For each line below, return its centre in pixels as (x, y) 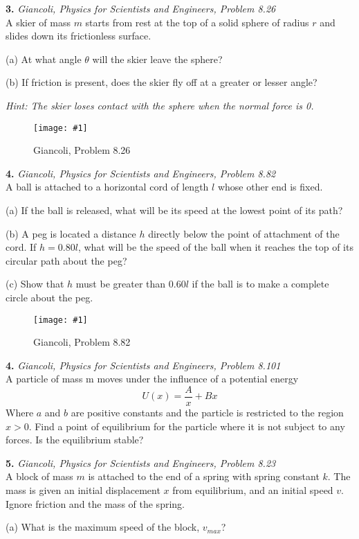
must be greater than (121, 284)
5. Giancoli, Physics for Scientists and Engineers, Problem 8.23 (141, 462)
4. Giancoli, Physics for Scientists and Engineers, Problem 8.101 (143, 365)
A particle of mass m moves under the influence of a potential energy (152, 379)
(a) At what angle (44, 59)
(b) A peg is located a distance (71, 233)
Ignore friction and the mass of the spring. (95, 503)
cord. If (21, 247)
